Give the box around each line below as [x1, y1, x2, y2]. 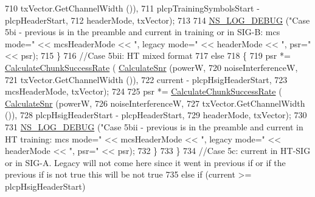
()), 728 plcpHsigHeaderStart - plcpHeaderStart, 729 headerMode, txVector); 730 [5, 109, 307, 121]
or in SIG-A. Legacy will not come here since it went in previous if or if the [5, 156, 286, 169]
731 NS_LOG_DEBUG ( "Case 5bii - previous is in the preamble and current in [5, 120, 303, 133]
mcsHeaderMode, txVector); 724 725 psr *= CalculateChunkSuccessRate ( [5, 85, 282, 98]
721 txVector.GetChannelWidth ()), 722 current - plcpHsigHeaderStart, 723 [5, 73, 288, 85]
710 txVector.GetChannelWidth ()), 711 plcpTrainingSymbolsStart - [5, 2, 260, 14]
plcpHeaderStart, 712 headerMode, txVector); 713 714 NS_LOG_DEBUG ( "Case [5, 13, 310, 26]
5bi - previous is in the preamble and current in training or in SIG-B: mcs [5, 25, 280, 38]
